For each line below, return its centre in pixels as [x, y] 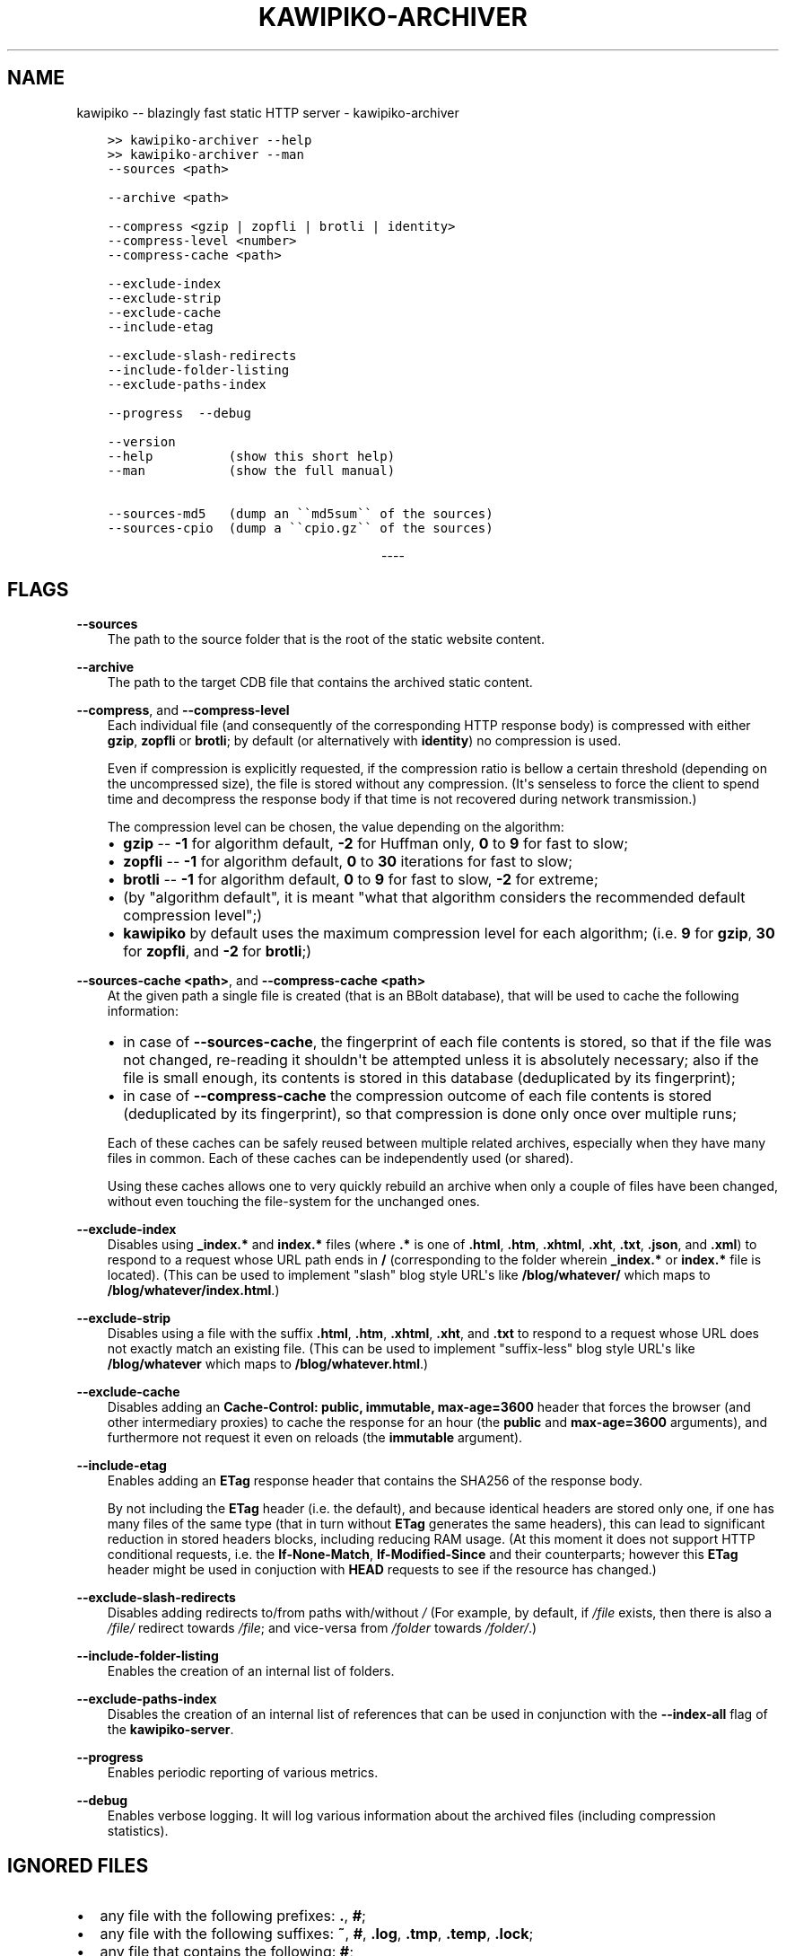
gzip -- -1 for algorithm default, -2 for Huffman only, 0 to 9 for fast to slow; [376, 844]
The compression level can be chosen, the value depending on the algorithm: [336, 827]
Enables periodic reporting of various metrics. [243, 1773]
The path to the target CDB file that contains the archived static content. [320, 683]
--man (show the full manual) [251, 470]
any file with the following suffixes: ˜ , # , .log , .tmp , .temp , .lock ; [317, 1934]
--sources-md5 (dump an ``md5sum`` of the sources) [300, 513]
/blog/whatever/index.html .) [193, 1291]
